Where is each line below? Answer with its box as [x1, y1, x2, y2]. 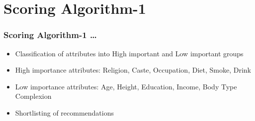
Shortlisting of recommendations [15, 107, 114, 118]
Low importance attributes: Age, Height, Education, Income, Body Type [15, 81, 237, 91]
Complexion [15, 91, 52, 101]
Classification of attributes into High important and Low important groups [15, 48, 244, 58]
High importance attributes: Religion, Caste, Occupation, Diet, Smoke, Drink [15, 65, 251, 75]
